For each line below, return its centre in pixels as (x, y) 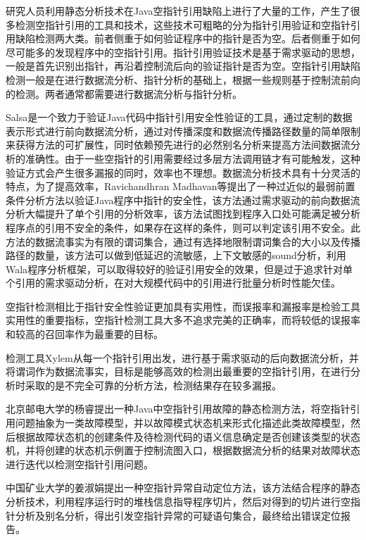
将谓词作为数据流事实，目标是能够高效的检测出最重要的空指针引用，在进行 (178, 371)
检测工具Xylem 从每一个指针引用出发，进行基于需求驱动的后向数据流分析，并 (182, 357)
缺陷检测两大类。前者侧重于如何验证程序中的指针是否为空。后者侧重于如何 (188, 38)
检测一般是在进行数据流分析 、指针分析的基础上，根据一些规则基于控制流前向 (183, 79)
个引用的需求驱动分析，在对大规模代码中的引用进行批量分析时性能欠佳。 (173, 283)
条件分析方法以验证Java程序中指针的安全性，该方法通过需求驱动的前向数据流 (183, 200)
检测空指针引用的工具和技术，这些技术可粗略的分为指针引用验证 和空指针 (183, 24)
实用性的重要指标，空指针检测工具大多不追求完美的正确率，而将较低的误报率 (183, 320)
